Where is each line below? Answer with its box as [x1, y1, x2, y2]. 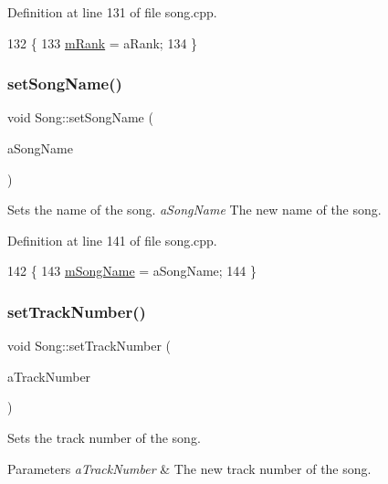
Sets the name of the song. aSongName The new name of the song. [7, 200, 382, 219]
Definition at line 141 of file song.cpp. [7, 230, 217, 249]
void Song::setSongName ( [7, 108, 153, 127]
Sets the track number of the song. [7, 427, 201, 447]
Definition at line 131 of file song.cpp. [7, 3, 217, 21]
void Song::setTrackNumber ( [7, 336, 172, 355]
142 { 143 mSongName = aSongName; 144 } [7, 261, 257, 280]
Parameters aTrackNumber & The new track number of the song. [7, 458, 372, 478]
